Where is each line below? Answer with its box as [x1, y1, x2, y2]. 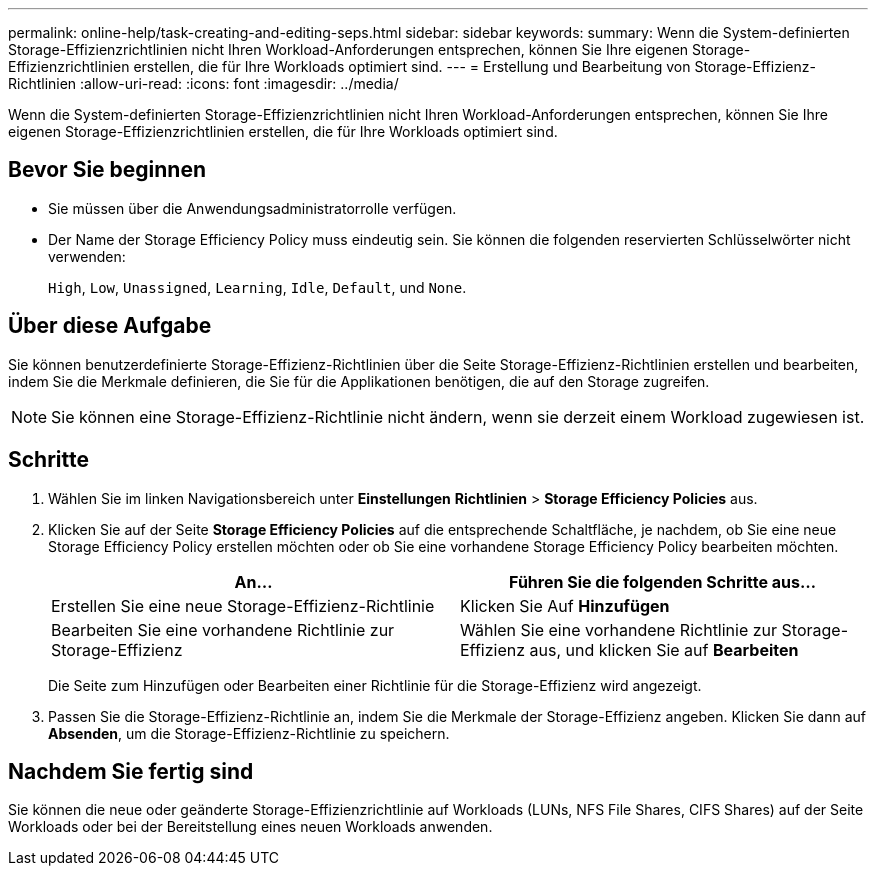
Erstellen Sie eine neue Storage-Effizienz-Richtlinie [51, 595, 435, 616]
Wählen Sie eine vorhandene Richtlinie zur [460, 619, 778, 640]
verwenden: [48, 247, 126, 265]
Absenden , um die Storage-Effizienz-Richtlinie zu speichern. [48, 724, 450, 742]
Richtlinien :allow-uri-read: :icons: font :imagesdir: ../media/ [8, 75, 399, 92]
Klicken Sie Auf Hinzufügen [460, 595, 670, 616]
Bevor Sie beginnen [8, 157, 207, 183]
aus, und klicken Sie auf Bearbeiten [529, 639, 799, 660]
